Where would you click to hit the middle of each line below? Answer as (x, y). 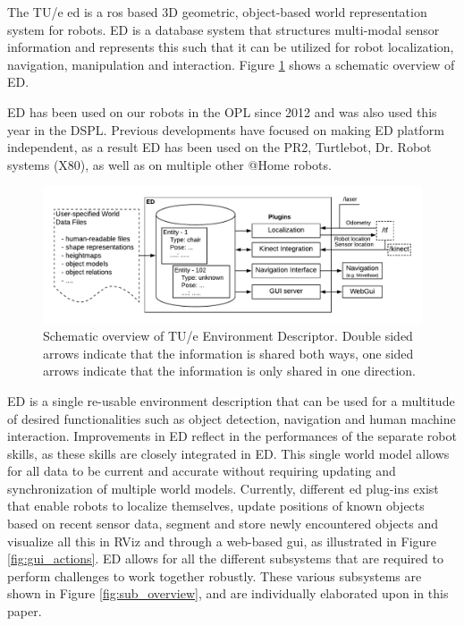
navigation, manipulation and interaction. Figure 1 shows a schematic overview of (231, 64)
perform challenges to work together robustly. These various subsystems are (215, 575)
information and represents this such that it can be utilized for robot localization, (231, 47)
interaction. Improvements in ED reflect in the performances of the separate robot (232, 436)
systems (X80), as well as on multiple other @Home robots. (169, 164)
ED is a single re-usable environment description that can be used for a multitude (231, 400)
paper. (25, 611)
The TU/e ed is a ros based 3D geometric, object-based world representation (217, 12)
